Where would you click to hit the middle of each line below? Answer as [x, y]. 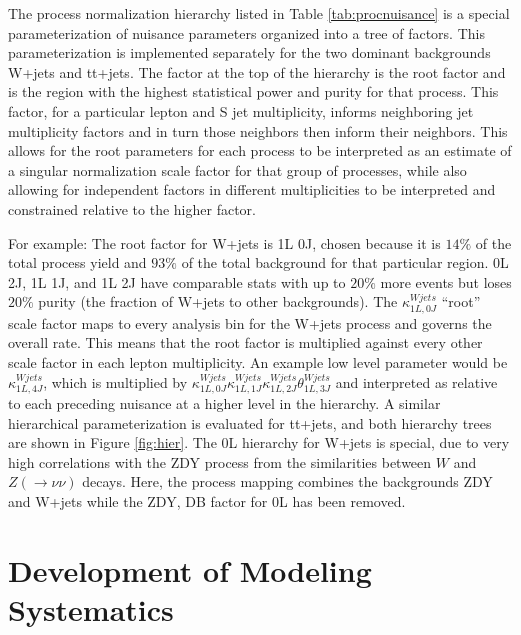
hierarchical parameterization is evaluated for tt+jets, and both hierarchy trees [250, 422]
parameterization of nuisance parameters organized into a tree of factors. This [246, 32]
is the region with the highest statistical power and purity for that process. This [253, 91]
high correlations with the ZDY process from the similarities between [220, 461]
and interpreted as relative [416, 381]
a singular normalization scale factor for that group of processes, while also [237, 169]
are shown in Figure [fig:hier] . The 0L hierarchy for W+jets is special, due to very [259, 442]
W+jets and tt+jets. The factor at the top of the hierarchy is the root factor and [257, 71]
